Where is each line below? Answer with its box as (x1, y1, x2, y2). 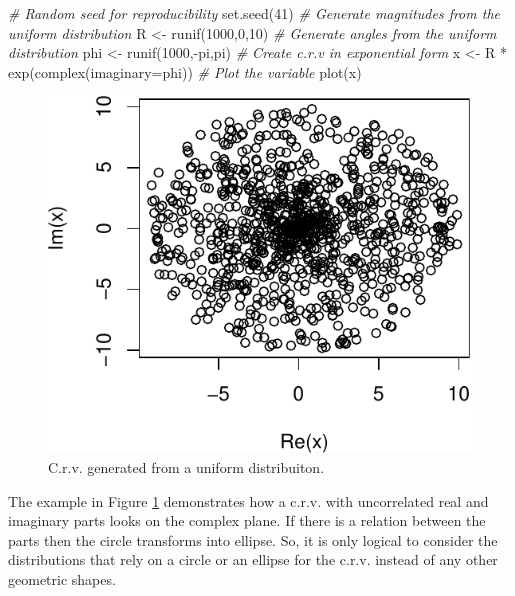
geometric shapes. (8, 568, 116, 589)
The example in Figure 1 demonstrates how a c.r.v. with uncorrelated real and (8, 490, 489, 511)
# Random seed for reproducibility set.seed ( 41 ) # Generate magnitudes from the (8, 3, 500, 23)
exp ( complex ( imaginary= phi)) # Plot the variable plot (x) (8, 61, 362, 82)
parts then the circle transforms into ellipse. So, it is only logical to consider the (8, 529, 498, 550)
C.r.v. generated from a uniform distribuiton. (48, 457, 325, 478)
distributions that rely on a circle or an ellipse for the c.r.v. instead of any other (8, 549, 498, 570)
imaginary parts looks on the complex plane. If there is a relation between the (8, 510, 486, 531)
